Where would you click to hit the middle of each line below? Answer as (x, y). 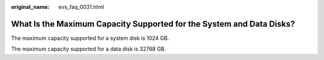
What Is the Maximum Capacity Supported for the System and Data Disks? (153, 24)
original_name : (30, 7)
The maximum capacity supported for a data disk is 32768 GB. (88, 49)
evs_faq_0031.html (81, 7)
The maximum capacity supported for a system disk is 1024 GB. (90, 38)
